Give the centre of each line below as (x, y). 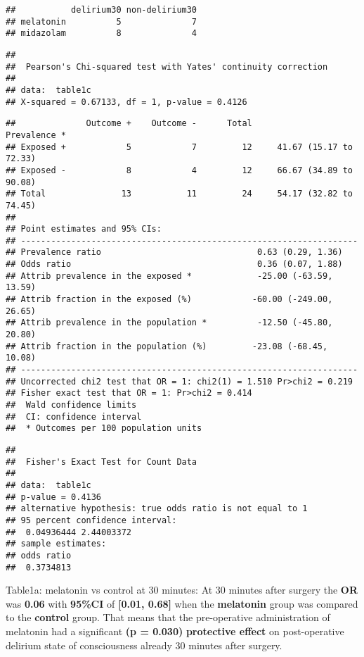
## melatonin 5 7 (102, 21)
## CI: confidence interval (74, 417)
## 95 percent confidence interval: (91, 520)
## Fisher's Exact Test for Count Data (102, 462)
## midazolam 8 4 (102, 33)
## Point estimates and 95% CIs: (84, 229)
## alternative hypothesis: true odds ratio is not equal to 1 (157, 509)
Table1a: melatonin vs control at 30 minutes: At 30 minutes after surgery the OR (182, 590)
